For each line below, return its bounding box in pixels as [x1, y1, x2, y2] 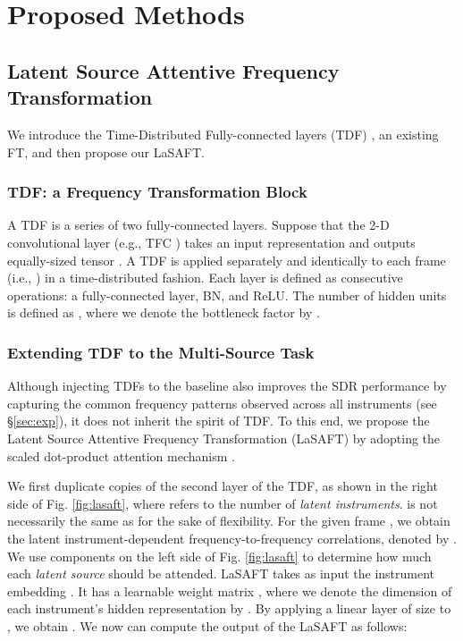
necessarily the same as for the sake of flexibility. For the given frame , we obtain [7, 511, 450, 530]
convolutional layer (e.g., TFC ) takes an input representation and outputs [7, 232, 416, 251]
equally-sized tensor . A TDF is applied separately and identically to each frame [7, 250, 446, 269]
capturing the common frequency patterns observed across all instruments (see [7, 393, 437, 412]
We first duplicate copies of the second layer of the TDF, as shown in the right [7, 477, 438, 495]
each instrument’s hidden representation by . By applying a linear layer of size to [7, 599, 451, 618]
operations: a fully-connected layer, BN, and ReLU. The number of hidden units [7, 285, 447, 304]
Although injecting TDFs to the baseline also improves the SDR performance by [7, 376, 447, 395]
